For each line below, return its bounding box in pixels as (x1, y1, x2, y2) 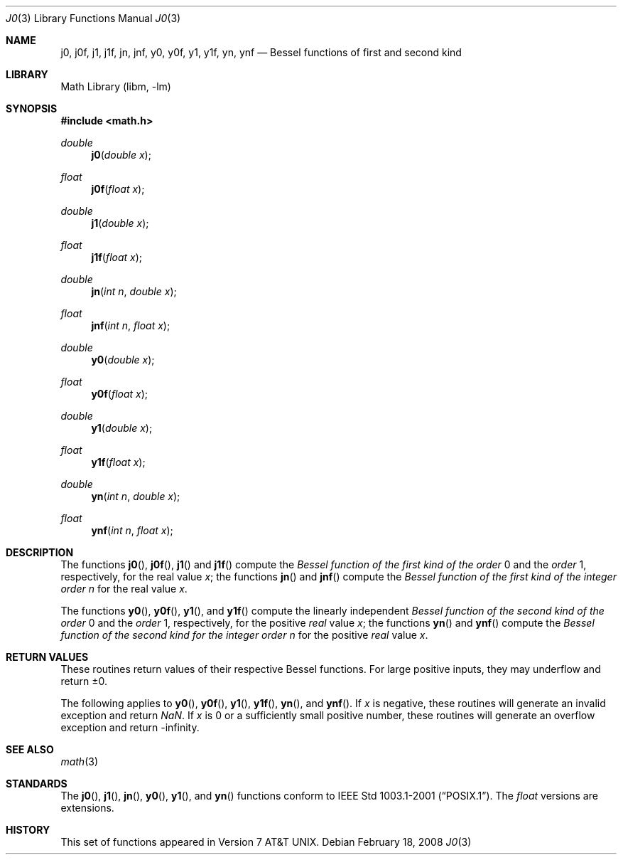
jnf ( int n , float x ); (91, 319, 170, 331)
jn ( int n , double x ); (91, 285, 177, 297)
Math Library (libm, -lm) (60, 80, 171, 92)
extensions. (60, 802, 114, 814)
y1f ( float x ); (91, 456, 146, 468)
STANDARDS (6, 777, 67, 790)
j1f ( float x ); (91, 251, 143, 263)
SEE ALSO (6, 743, 54, 755)
